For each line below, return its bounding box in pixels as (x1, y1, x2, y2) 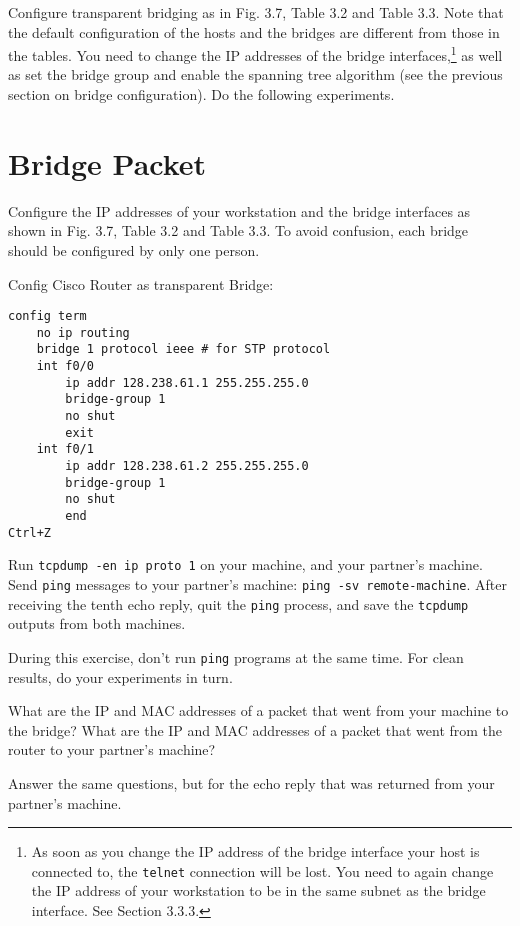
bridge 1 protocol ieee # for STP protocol (36, 342, 331, 357)
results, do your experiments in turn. (8, 666, 233, 687)
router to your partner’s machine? (8, 739, 216, 760)
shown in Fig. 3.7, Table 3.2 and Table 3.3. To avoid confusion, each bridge (8, 220, 469, 241)
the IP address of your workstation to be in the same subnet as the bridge (31, 880, 486, 901)
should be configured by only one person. (8, 239, 260, 260)
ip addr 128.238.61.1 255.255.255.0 (65, 375, 309, 390)
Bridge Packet (8, 142, 207, 183)
